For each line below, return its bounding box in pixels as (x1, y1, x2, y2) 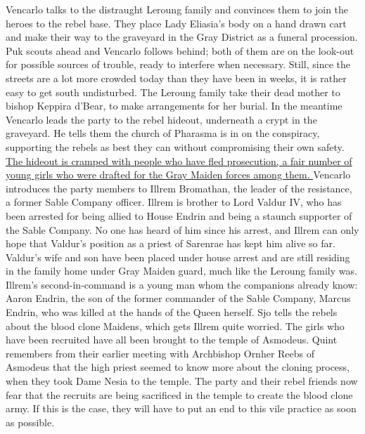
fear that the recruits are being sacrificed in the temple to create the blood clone (6, 387, 353, 402)
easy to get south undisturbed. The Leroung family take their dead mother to (6, 84, 340, 99)
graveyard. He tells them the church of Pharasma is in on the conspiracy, (6, 126, 320, 140)
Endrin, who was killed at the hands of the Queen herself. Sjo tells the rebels (6, 305, 338, 320)
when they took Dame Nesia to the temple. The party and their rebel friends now (6, 374, 358, 388)
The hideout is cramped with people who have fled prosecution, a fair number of (6, 153, 352, 168)
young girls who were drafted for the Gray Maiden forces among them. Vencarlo (6, 167, 351, 182)
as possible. (6, 414, 55, 429)
